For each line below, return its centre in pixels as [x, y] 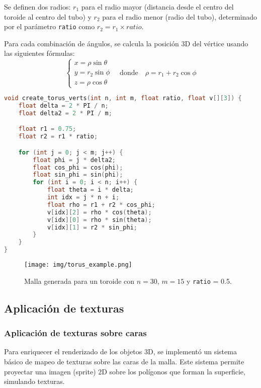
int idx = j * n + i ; [83, 198]
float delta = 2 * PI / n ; [63, 105]
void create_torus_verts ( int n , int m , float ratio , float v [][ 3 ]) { [123, 98]
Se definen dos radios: [37, 7]
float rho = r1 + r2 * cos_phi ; [101, 205]
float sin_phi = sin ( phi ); [78, 175]
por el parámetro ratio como [50, 26]
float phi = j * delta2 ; [74, 160]
